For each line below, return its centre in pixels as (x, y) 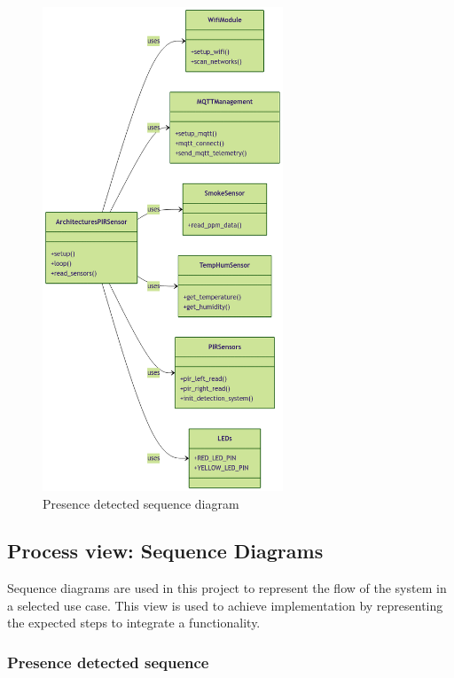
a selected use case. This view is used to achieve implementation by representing (225, 605)
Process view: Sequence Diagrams (165, 551)
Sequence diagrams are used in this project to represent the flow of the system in (227, 588)
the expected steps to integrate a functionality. (134, 623)
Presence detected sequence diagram (141, 503)
